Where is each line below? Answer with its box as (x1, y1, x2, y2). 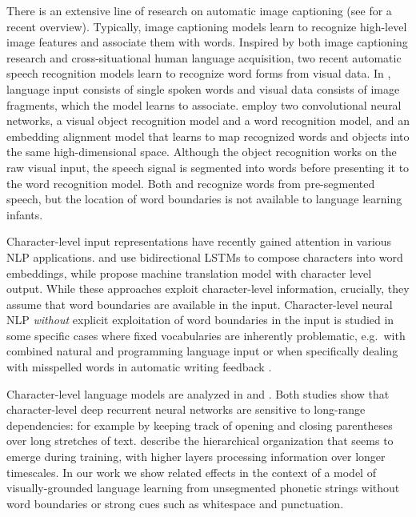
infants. (6, 206, 43, 222)
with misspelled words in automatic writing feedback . (6, 359, 272, 375)
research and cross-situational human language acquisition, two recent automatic (6, 49, 402, 66)
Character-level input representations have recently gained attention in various (6, 233, 392, 250)
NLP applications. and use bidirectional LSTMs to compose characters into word (6, 248, 403, 265)
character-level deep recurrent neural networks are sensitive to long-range (6, 401, 366, 418)
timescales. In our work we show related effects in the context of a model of (6, 463, 376, 480)
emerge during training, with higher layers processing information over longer (6, 448, 386, 465)
